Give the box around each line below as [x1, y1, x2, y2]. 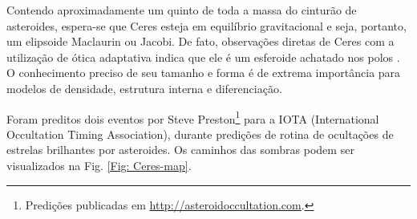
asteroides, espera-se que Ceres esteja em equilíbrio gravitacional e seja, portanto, [6, 17, 407, 34]
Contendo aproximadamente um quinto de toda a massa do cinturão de [6, 2, 357, 18]
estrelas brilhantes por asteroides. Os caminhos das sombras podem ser [6, 141, 354, 158]
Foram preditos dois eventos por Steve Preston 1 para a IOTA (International [6, 107, 379, 127]
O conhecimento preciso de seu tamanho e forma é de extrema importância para [6, 64, 401, 81]
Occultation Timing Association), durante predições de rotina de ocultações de [6, 125, 394, 142]
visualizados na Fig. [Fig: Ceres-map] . [6, 157, 192, 173]
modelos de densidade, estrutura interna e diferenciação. [6, 79, 282, 96]
